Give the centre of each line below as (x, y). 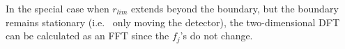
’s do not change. (216, 36)
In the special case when (58, 8)
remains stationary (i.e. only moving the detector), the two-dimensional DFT (173, 22)
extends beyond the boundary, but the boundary (235, 8)
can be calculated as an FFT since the (87, 36)
